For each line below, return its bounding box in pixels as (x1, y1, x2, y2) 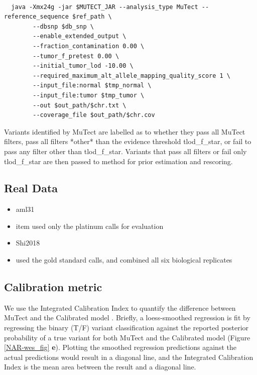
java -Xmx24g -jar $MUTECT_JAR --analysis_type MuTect (11, 3, 198, 11)
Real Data (4, 180, 58, 196)
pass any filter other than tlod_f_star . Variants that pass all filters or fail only (4, 146, 247, 156)
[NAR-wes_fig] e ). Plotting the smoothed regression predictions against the (4, 342, 236, 352)
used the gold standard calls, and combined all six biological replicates (16, 255, 232, 265)
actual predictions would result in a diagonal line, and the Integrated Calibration (4, 351, 253, 362)
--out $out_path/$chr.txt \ (33, 101, 126, 109)
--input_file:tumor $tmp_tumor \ (33, 91, 145, 99)
